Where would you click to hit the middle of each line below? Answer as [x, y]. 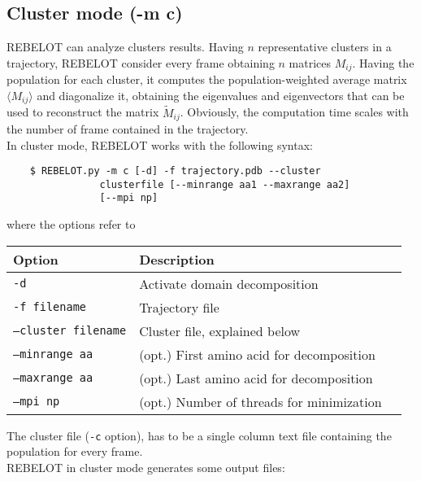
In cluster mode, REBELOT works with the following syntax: [160, 144]
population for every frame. [75, 451]
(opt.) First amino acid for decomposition [257, 354]
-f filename [50, 307]
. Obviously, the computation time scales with [294, 112]
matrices [310, 62]
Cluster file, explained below [220, 330]
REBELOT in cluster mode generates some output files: [146, 467]
